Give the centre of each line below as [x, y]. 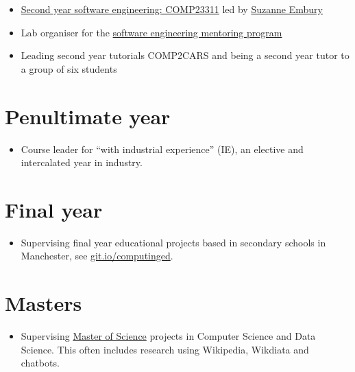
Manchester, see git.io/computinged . [97, 256]
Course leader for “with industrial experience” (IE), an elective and [162, 149]
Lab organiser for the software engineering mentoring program [151, 32]
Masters [44, 303]
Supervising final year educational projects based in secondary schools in [173, 242]
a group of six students [69, 68]
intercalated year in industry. [82, 162]
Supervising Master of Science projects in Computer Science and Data [168, 336]
